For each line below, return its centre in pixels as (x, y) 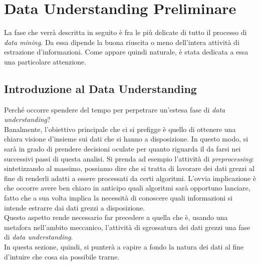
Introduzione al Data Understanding (100, 88)
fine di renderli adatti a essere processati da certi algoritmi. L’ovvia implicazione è (130, 178)
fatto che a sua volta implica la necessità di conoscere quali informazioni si (118, 198)
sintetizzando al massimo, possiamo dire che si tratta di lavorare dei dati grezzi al (129, 168)
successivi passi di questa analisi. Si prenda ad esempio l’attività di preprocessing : (129, 158)
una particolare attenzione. (45, 61)
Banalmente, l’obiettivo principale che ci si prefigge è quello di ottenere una (120, 129)
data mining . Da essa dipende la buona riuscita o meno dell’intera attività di (122, 42)
